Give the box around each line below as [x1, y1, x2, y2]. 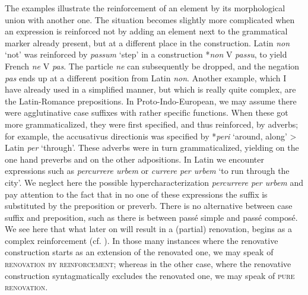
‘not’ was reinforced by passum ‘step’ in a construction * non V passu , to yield [5, 48, 287, 61]
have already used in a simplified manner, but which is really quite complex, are [5, 83, 296, 96]
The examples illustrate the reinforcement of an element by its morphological [5, 2, 285, 14]
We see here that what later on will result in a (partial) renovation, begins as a [5, 223, 292, 235]
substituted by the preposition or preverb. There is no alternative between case [5, 199, 293, 212]
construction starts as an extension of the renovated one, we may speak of [5, 246, 274, 258]
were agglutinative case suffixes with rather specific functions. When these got [5, 106, 288, 119]
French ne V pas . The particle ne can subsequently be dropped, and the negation [5, 59, 300, 72]
